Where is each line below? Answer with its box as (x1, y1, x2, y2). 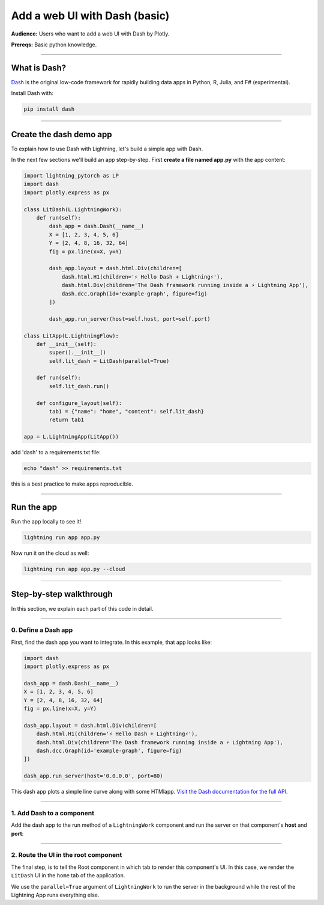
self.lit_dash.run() (49, 383, 110, 389)
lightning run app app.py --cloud (23, 566, 125, 573)
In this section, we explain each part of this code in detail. (11, 605, 154, 612)
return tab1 (49, 416, 84, 424)
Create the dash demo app (11, 129, 112, 140)
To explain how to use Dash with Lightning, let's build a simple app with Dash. (11, 145, 203, 152)
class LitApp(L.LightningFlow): (23, 332, 119, 339)
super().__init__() (49, 349, 106, 356)
